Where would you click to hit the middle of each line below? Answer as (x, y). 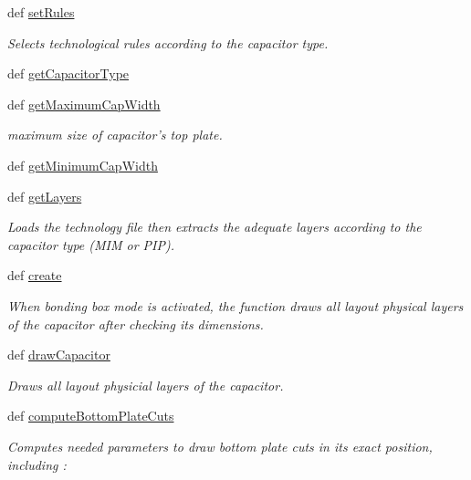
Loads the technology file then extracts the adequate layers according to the (215, 227)
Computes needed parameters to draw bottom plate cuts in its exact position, (220, 446)
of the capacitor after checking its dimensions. (136, 323)
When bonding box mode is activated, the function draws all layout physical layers (235, 305)
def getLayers (45, 196)
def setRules (41, 12)
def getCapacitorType (68, 73)
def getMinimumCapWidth (83, 165)
